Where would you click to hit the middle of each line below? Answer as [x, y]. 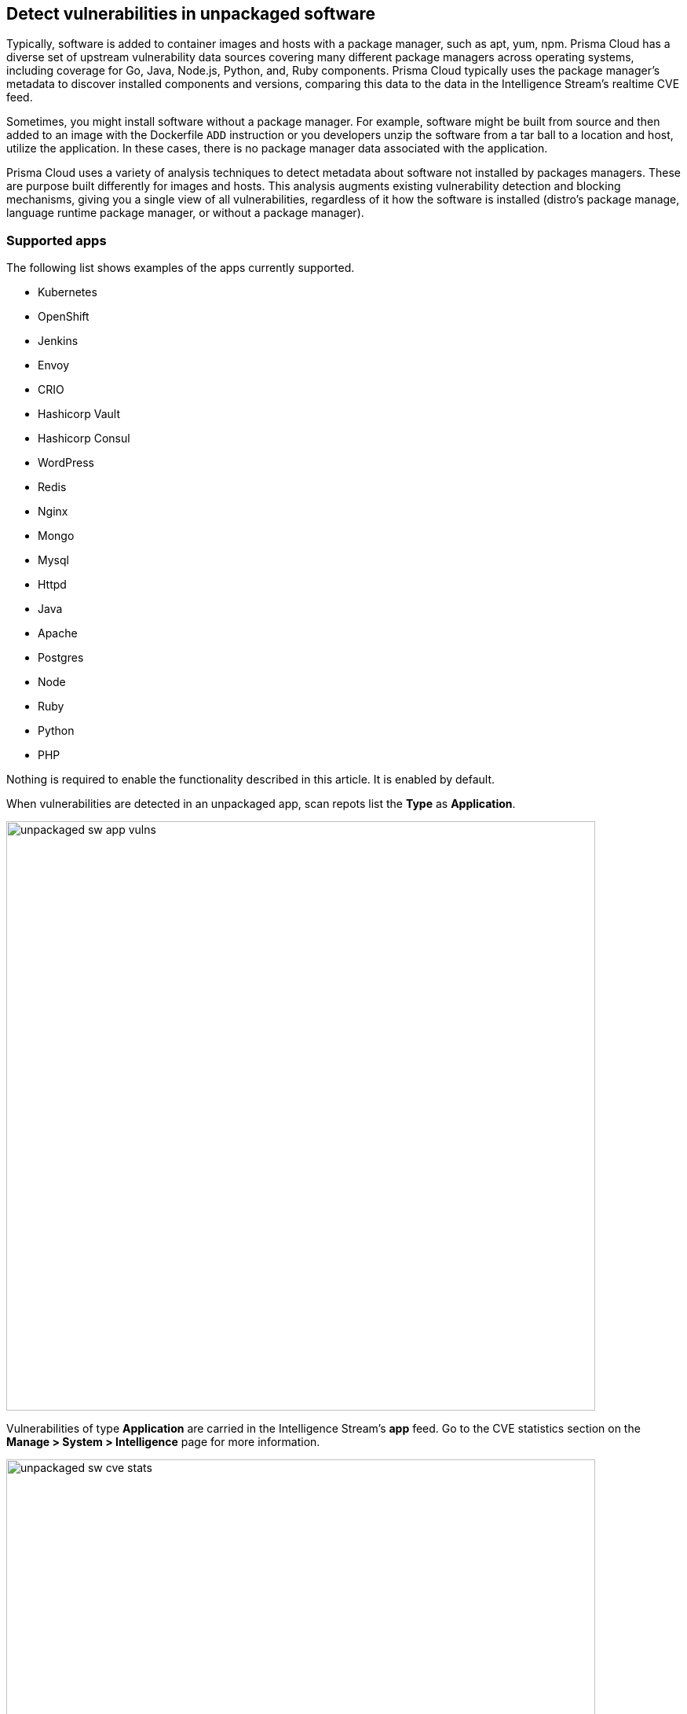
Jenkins [58, 341]
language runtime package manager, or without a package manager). [185, 213]
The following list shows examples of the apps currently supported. [181, 268]
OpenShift [64, 317]
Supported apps [57, 240]
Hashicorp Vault [79, 414]
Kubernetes [68, 292]
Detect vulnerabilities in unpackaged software [191, 14]
